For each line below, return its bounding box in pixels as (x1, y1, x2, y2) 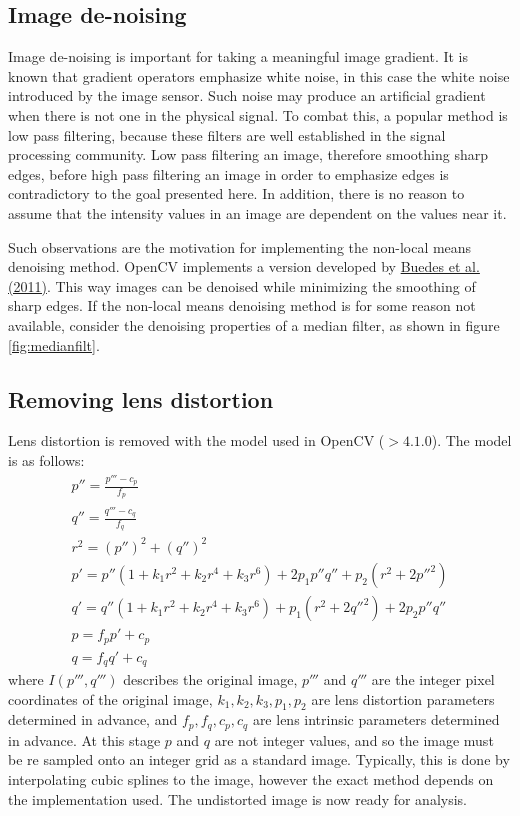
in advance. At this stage (8, 729, 161, 750)
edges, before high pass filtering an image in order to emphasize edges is (8, 163, 449, 184)
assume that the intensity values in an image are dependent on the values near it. (8, 202, 507, 223)
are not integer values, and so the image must (214, 729, 494, 750)
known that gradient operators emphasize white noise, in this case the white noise (8, 65, 510, 86)
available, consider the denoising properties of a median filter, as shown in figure (8, 314, 500, 335)
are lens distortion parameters (311, 688, 495, 709)
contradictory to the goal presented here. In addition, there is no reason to (8, 183, 465, 204)
